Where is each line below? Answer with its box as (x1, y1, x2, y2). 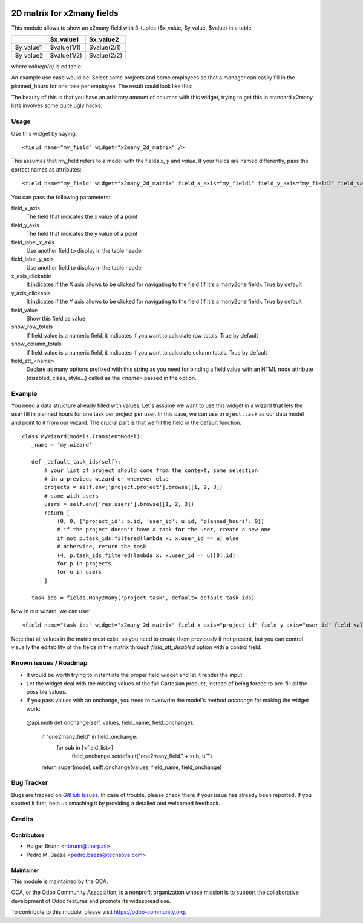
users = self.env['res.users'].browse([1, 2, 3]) (44, 501, 195, 508)
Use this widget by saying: (11, 130, 77, 137)
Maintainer (11, 867, 39, 874)
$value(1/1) (50, 43, 81, 52)
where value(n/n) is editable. (11, 62, 83, 70)
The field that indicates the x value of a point (26, 213, 138, 221)
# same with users (44, 492, 99, 499)
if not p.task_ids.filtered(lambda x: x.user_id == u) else (56, 535, 239, 542)
